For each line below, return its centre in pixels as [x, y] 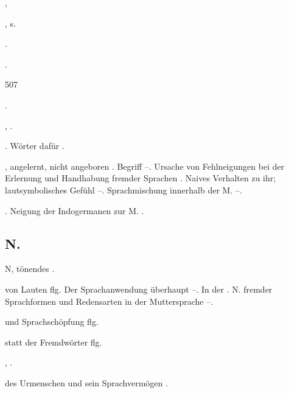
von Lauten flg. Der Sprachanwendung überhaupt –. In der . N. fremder [139, 289]
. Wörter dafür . [35, 146]
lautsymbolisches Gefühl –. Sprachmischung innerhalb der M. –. [124, 190]
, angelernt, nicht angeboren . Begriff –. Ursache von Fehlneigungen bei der [145, 166]
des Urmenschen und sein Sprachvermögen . [86, 382]
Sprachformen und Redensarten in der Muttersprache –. [109, 301]
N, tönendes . [30, 269]
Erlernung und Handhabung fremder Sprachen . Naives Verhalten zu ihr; [141, 178]
